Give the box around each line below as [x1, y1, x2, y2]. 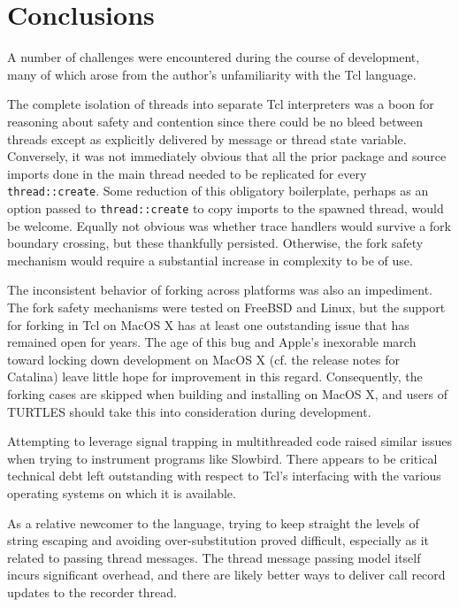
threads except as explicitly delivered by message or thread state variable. [7, 129, 407, 148]
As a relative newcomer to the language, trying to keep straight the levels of [7, 513, 419, 532]
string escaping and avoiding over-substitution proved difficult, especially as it [7, 531, 429, 549]
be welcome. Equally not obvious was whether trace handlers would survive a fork [7, 216, 451, 234]
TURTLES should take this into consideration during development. [7, 402, 371, 420]
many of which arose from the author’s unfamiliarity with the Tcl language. [7, 65, 417, 83]
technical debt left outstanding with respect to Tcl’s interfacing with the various [7, 466, 441, 485]
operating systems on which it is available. [7, 483, 236, 502]
